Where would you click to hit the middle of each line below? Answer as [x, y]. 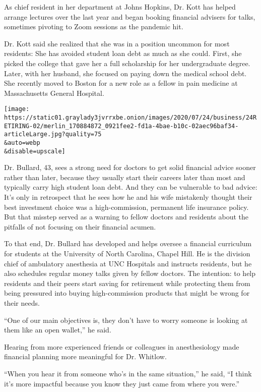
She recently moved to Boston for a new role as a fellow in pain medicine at [121, 83]
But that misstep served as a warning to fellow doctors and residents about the [126, 217]
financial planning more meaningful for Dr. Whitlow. [85, 356]
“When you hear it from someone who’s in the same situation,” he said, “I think [128, 373]
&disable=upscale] [35, 151]
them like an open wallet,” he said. [58, 330]
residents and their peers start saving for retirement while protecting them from [127, 283]
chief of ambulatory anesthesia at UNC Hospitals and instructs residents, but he [128, 263]
